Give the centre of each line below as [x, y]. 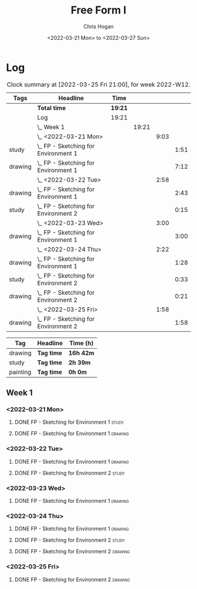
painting [20, 372]
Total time [52, 108]
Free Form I [98, 10]
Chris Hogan [98, 26]
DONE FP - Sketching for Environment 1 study [69, 422]
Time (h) [81, 343]
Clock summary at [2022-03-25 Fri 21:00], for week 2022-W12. [98, 84]
